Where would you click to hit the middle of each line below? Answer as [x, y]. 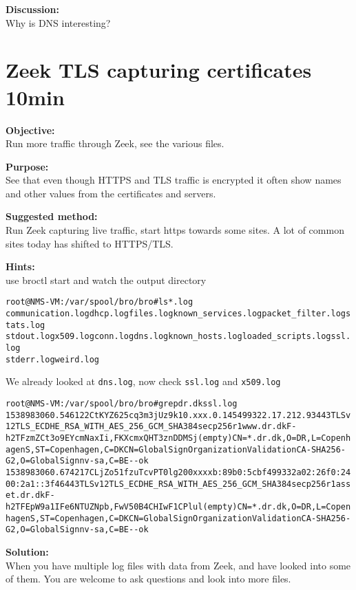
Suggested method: [52, 216]
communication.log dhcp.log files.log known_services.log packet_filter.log [176, 314]
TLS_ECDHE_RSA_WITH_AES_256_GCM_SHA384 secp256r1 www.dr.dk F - [156, 427]
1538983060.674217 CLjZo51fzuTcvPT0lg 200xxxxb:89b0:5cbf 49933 [149, 472]
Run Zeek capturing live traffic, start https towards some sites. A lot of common [175, 230]
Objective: [30, 130]
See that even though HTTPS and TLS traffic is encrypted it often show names [174, 180]
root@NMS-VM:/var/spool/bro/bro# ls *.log [100, 302]
